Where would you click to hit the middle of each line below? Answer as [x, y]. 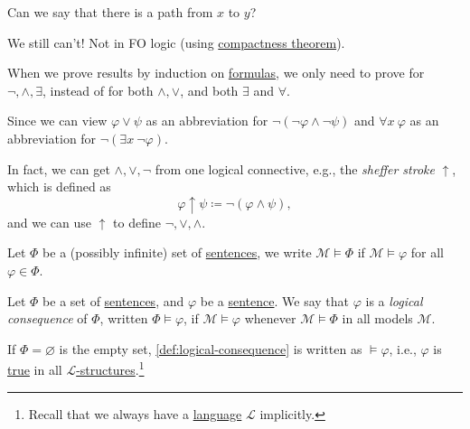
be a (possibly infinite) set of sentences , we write [177, 252]
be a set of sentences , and [113, 300]
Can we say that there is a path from [110, 12]
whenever [270, 318]
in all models [377, 318]
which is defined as [59, 187]
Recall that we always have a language [135, 413]
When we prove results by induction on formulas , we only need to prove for [216, 73]
